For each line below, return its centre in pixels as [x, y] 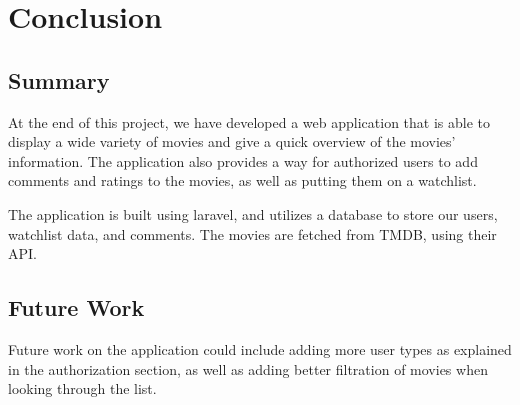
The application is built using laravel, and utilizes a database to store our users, [253, 213]
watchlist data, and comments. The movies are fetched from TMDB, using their [252, 233]
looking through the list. [82, 388]
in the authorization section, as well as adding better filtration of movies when [248, 368]
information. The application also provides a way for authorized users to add [243, 160]
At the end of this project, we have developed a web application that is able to [249, 121]
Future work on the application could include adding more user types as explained [260, 348]
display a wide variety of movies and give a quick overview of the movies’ [232, 141]
